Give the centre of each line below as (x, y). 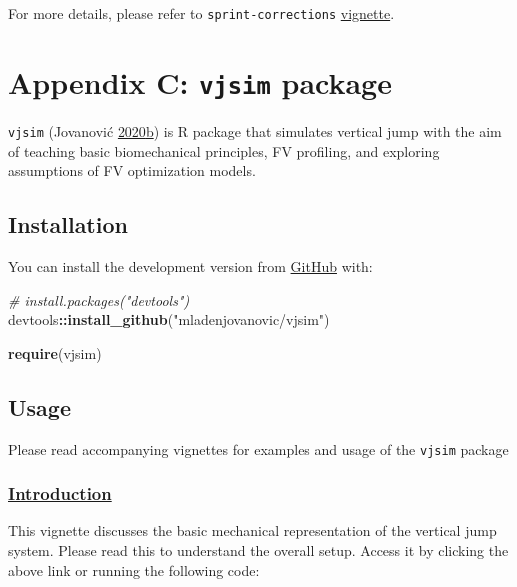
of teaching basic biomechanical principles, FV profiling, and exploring (224, 150)
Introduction (60, 493)
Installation (68, 224)
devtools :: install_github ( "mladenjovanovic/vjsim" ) (169, 319)
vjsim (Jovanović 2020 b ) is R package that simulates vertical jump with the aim (255, 130)
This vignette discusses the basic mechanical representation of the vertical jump (252, 530)
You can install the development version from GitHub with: (190, 265)
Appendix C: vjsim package (200, 81)
